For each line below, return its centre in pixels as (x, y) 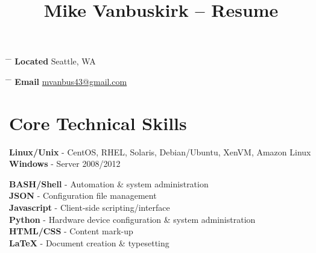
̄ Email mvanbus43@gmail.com (68, 81)
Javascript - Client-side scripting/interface (90, 208)
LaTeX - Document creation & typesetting (89, 242)
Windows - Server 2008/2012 (65, 164)
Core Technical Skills (98, 123)
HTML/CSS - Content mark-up (71, 231)
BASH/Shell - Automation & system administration (109, 183)
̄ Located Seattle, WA (52, 61)
